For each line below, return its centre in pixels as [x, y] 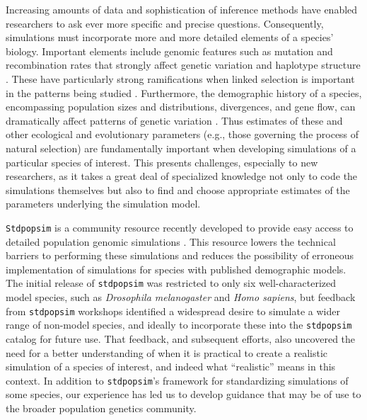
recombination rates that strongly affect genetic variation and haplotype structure [183, 65]
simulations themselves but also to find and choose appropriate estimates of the [178, 189]
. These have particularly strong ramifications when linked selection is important [180, 78]
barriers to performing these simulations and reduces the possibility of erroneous [180, 255]
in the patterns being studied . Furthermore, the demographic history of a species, [184, 92]
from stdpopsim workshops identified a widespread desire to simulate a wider [173, 311]
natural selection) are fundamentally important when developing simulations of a [181, 148]
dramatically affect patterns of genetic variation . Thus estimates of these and [174, 120]
